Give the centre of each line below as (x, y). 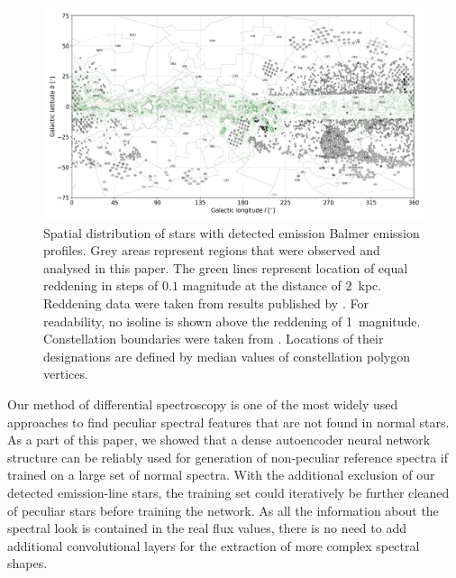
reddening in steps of (101, 285)
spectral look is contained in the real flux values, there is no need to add (207, 528)
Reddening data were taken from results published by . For (206, 303)
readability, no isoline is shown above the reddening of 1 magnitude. (232, 321)
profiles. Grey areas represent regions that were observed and (212, 250)
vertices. (66, 374)
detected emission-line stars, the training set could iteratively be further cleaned (228, 492)
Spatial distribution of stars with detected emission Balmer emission (232, 232)
